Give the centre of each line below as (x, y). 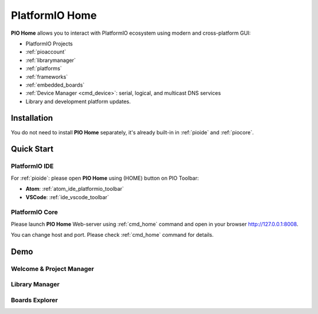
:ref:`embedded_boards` (55, 85)
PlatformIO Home (54, 15)
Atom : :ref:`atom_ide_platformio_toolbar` (75, 189)
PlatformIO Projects (49, 44)
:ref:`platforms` (44, 68)
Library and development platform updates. (78, 101)
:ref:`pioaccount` (46, 52)
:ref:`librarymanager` (51, 60)
